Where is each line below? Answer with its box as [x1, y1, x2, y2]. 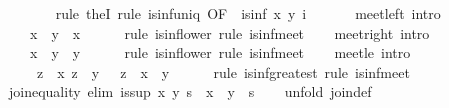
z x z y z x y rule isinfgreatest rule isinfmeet [36, 61, 410, 82]
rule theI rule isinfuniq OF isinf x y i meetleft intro [55, 3, 441, 23]
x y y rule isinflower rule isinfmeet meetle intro [29, 42, 411, 63]
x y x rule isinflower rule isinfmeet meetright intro [29, 22, 430, 43]
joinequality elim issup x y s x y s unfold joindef [8, 81, 372, 102]
